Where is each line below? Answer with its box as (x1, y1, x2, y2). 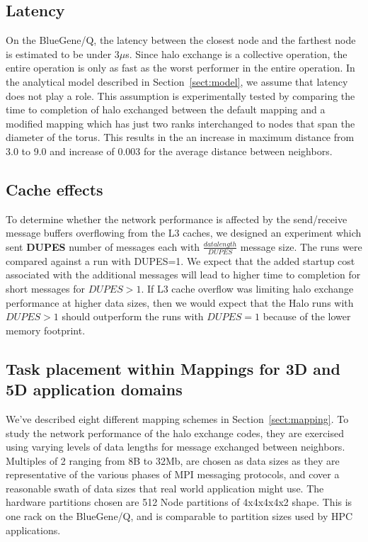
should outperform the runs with (62, 309, 204, 324)
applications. (6, 522, 61, 537)
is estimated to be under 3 (6, 46, 120, 61)
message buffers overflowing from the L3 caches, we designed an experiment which (6, 225, 362, 240)
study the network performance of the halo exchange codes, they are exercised (6, 425, 344, 440)
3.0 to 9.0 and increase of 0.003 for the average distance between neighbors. (6, 143, 333, 158)
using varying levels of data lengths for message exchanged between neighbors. (6, 439, 345, 454)
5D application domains (6, 378, 183, 400)
